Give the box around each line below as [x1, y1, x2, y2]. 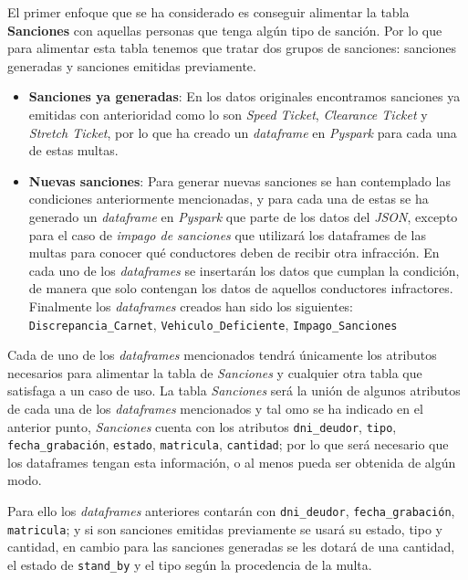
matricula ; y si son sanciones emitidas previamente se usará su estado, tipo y [7, 519, 442, 538]
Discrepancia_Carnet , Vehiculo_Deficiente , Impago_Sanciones [28, 314, 398, 333]
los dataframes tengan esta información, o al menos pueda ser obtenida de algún [7, 452, 456, 471]
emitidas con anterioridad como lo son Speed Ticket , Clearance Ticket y [28, 104, 428, 123]
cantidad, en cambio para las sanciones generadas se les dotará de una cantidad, [7, 537, 455, 556]
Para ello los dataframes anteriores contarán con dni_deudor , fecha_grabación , [7, 501, 455, 521]
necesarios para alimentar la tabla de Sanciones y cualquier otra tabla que [7, 363, 422, 382]
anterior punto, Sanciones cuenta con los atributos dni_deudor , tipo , [7, 417, 397, 436]
